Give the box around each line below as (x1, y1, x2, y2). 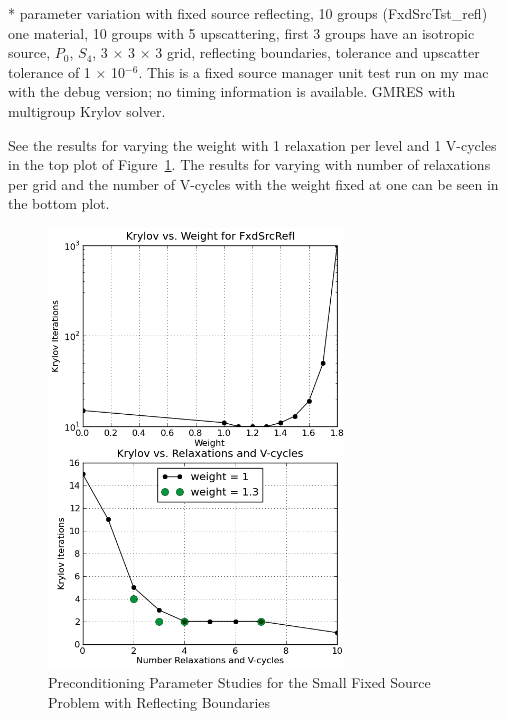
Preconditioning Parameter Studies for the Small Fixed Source (48, 671, 431, 692)
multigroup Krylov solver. (8, 100, 166, 121)
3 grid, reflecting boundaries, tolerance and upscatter (155, 42, 480, 63)
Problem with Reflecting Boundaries (48, 691, 271, 712)
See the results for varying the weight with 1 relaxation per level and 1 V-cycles (8, 134, 497, 155)
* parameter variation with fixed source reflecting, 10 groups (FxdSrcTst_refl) (8, 3, 488, 23)
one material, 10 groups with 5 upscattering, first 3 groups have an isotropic (8, 22, 475, 43)
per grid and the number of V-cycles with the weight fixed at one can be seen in (8, 173, 499, 194)
